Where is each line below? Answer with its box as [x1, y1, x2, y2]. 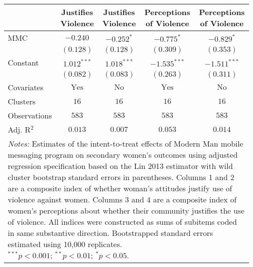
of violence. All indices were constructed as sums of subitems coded [8, 216, 237, 227]
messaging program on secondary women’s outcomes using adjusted [8, 149, 238, 160]
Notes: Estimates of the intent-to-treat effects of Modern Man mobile [8, 138, 243, 149]
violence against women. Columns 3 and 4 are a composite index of [8, 194, 237, 205]
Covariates [8, 82, 44, 93]
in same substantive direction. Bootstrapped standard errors [8, 227, 213, 238]
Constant [8, 57, 39, 68]
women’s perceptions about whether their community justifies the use [8, 205, 245, 216]
